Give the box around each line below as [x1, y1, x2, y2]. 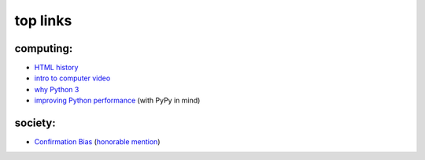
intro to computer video [34, 73, 111, 83]
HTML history [34, 63, 79, 73]
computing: [14, 42, 73, 55]
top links [14, 12, 72, 29]
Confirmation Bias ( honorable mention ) [34, 137, 161, 147]
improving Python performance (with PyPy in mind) [34, 95, 201, 106]
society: [14, 117, 57, 130]
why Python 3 [34, 84, 79, 94]
